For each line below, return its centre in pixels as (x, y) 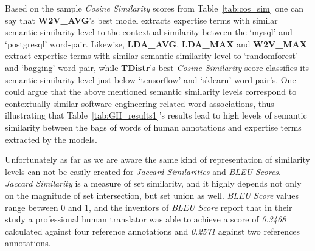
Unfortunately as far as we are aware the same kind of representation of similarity (157, 160)
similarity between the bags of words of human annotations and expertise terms (153, 127)
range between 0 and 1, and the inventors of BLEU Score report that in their (149, 207)
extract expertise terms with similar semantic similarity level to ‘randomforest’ (151, 56)
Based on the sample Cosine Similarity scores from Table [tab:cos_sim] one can (154, 8)
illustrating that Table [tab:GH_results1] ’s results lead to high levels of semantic (156, 115)
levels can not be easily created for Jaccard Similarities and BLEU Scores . (143, 171)
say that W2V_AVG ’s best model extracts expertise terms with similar (141, 20)
